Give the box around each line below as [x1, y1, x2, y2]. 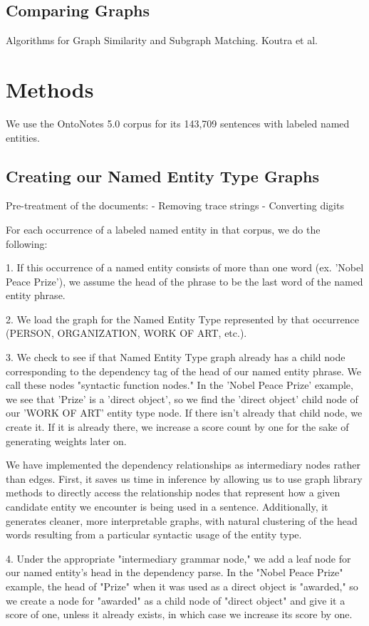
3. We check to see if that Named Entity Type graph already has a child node [6, 350, 345, 365]
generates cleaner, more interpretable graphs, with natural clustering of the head [6, 513, 358, 528]
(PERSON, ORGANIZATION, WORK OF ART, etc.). [6, 325, 247, 340]
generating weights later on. [6, 433, 127, 448]
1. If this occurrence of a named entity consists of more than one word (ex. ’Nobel [6, 260, 364, 275]
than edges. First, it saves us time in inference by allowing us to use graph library [6, 471, 363, 486]
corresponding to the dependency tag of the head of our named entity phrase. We [6, 363, 361, 378]
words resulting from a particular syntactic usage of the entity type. [6, 527, 302, 542]
